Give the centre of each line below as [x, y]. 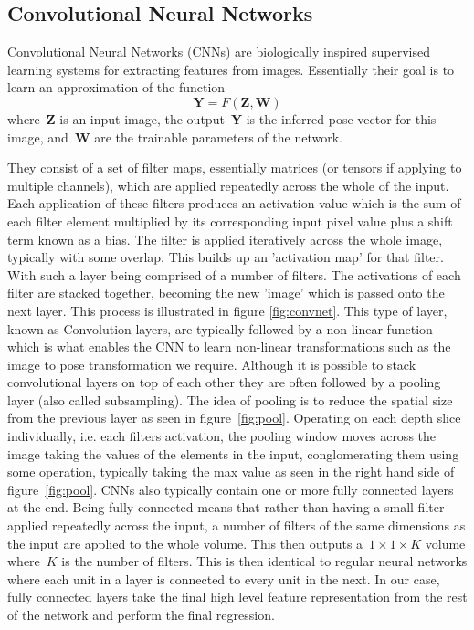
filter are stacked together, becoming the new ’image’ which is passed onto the [226, 293]
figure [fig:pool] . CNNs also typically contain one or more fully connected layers [231, 489]
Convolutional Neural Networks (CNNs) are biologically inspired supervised [219, 52]
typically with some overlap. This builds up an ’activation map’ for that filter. [226, 257]
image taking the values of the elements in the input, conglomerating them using [233, 453]
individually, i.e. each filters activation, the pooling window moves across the [222, 436]
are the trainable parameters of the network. [218, 136]
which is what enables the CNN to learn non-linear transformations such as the [229, 346]
